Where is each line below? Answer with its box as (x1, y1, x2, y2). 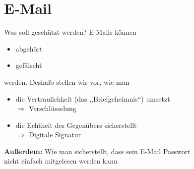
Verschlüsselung (29, 103, 76, 113)
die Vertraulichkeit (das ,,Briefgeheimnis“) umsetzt (15, 93, 170, 104)
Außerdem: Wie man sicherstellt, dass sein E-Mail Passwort (4, 146, 191, 156)
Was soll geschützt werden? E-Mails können (4, 27, 136, 37)
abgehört (15, 43, 43, 54)
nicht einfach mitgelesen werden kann (4, 156, 118, 166)
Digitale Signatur (29, 129, 81, 140)
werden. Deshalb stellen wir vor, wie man (4, 76, 129, 87)
